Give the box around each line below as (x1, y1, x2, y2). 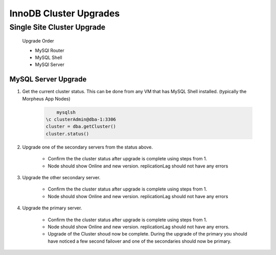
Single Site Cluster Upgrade (9, 23, 106, 32)
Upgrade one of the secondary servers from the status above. (22, 144, 153, 150)
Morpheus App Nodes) (22, 95, 71, 102)
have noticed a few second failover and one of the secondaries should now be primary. (48, 238, 232, 244)
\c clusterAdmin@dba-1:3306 (45, 117, 116, 122)
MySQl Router (35, 47, 64, 53)
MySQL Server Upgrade (9, 75, 87, 84)
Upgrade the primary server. (22, 205, 82, 211)
